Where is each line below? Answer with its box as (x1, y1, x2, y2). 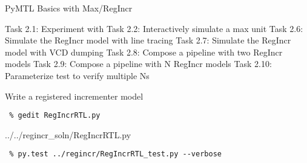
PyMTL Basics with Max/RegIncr (5, 2, 133, 14)
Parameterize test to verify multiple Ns (5, 69, 150, 81)
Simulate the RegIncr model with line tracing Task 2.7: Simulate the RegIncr (5, 34, 291, 46)
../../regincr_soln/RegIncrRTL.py (5, 128, 131, 141)
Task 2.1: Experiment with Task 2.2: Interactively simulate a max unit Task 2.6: (5, 22, 303, 34)
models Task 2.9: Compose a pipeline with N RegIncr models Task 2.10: (5, 57, 272, 70)
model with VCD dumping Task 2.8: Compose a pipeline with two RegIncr (5, 45, 283, 58)
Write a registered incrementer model (5, 89, 144, 102)
